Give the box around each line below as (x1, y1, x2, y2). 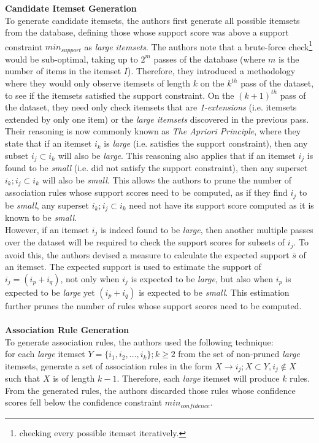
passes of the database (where (153, 52, 266, 65)
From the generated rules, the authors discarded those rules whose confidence (5, 383, 296, 396)
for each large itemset (5, 347, 85, 360)
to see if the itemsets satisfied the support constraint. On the (5, 88, 234, 101)
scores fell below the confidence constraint (5, 396, 163, 409)
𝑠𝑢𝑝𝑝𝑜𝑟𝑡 (61, 47, 82, 53)
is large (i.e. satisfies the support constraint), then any (104, 137, 308, 150)
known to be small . (5, 211, 77, 224)
